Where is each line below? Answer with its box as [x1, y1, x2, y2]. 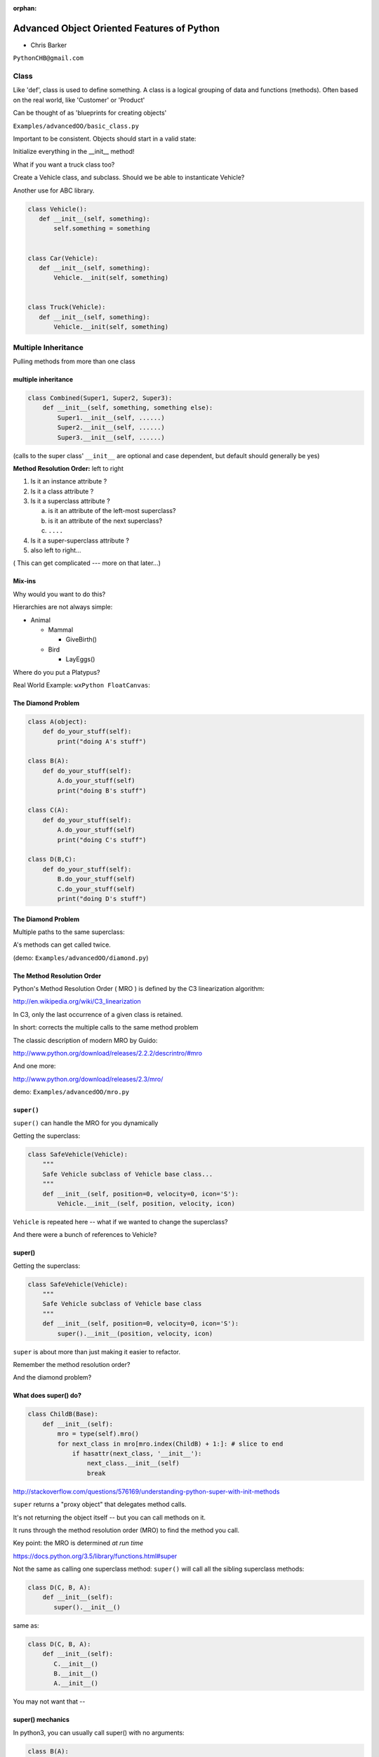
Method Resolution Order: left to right [13, 464, 124, 472]
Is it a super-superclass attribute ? [30, 536, 130, 545]
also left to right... [30, 546, 81, 555]
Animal [30, 616, 51, 624]
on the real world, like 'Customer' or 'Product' [13, 96, 145, 104]
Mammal [48, 625, 74, 634]
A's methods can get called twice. [13, 940, 112, 949]
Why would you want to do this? [13, 590, 106, 598]
